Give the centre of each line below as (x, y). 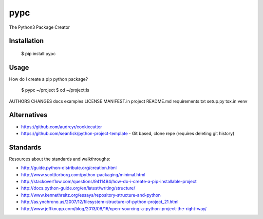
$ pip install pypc (38, 53)
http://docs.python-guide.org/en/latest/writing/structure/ (78, 188)
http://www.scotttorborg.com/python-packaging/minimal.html (83, 174)
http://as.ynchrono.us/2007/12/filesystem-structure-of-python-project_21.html (100, 202)
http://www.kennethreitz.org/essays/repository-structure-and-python (91, 195)
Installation (26, 41)
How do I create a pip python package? (48, 79)
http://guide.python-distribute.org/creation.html (69, 168)
